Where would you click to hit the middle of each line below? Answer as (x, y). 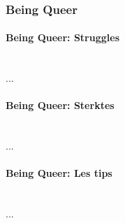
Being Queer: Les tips (59, 173)
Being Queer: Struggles (63, 37)
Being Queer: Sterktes (60, 105)
